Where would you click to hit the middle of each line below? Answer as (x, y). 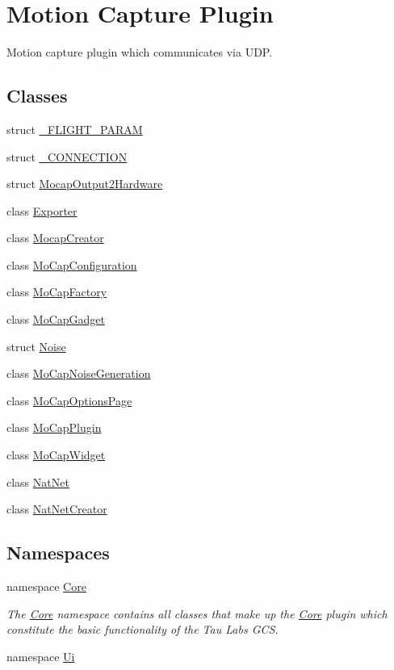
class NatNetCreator (57, 509)
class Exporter (42, 210)
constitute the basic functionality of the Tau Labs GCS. (143, 629)
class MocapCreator (55, 238)
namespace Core (46, 586)
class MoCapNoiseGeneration (79, 373)
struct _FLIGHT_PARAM (75, 129)
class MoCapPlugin (54, 427)
